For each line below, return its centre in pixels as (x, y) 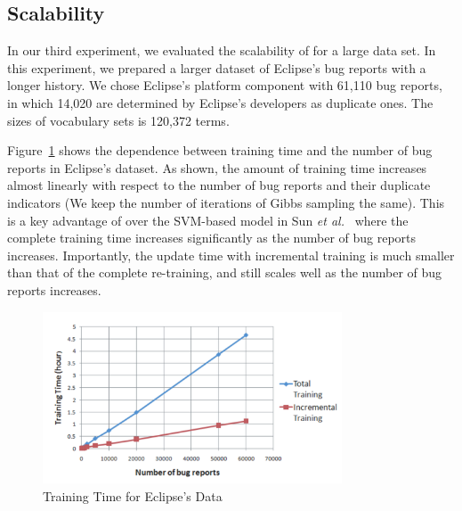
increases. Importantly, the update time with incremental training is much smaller (231, 255)
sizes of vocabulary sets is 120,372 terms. (118, 120)
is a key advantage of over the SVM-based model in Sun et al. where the (208, 220)
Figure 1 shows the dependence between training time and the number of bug (220, 150)
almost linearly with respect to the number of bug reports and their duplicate (219, 185)
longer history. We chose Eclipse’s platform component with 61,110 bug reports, (225, 85)
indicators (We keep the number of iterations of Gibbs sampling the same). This (226, 202)
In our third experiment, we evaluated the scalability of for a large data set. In (222, 50)
